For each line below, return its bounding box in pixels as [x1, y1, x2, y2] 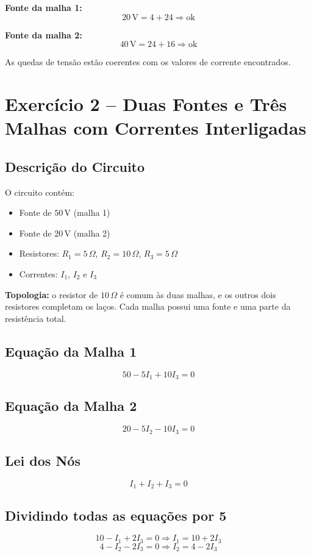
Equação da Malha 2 [5, 396, 137, 415]
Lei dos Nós [5, 451, 80, 469]
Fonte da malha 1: [5, 1, 82, 13]
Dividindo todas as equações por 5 [5, 505, 227, 524]
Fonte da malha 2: [5, 28, 82, 41]
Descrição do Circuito [5, 157, 145, 176]
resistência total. [5, 312, 66, 324]
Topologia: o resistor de [5, 288, 98, 301]
